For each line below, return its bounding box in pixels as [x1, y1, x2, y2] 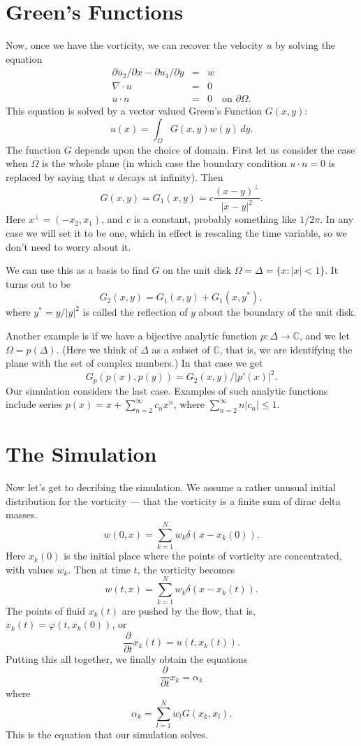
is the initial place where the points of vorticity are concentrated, [64, 548, 342, 563]
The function [6, 142, 61, 156]
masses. [6, 507, 38, 522]
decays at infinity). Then [117, 169, 223, 184]
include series [6, 397, 63, 411]
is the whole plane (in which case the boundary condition [42, 156, 287, 170]
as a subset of [152, 342, 210, 356]
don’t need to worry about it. [6, 239, 131, 254]
